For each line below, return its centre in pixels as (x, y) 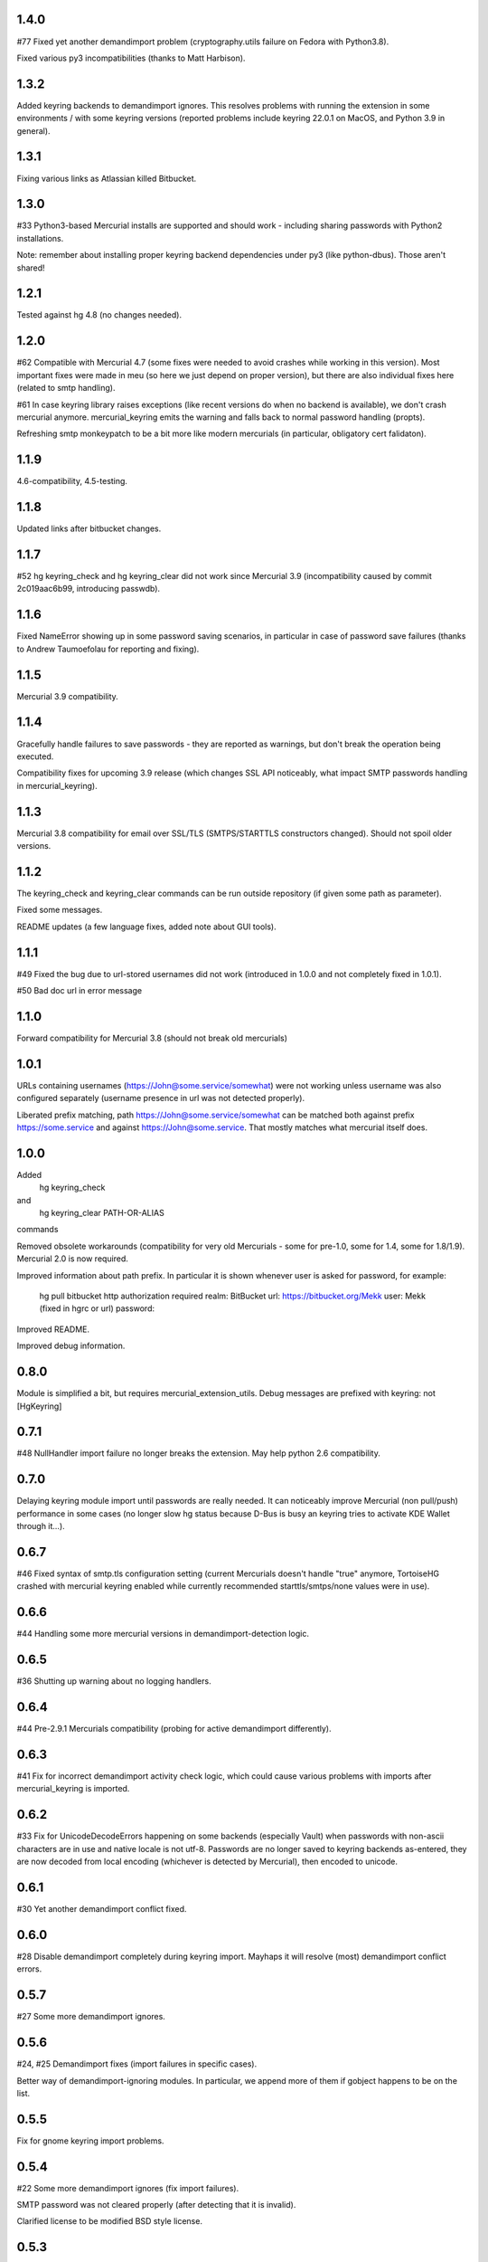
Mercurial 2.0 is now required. (72, 1259)
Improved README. (53, 1329)
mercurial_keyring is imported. (73, 1789)
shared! (31, 268)
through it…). (41, 1526)
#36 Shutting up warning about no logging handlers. (114, 1681)
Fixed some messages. (60, 910)
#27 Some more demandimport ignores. (91, 2017)
